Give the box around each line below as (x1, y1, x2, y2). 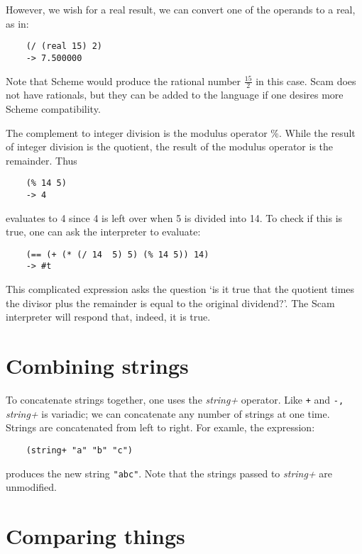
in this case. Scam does (256, 73, 356, 88)
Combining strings (6, 351, 189, 380)
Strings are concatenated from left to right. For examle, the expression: (6, 420, 315, 435)
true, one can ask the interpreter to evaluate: (6, 224, 201, 239)
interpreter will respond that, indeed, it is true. (6, 309, 211, 324)
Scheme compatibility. (6, 101, 101, 116)
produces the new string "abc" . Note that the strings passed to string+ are (6, 465, 333, 480)
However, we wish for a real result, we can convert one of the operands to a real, (6, 2, 356, 16)
